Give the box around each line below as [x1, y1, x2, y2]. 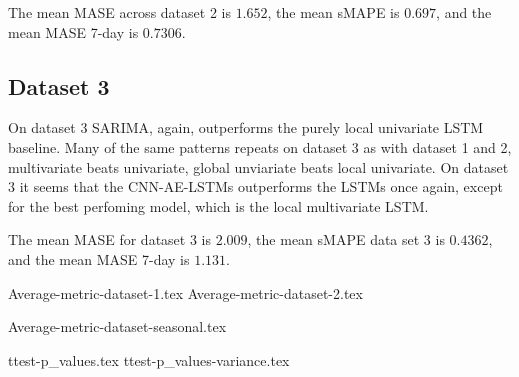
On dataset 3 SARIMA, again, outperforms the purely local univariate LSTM [8, 117, 484, 138]
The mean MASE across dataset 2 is [8, 2, 231, 22]
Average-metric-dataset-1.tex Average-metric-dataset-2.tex [8, 282, 363, 303]
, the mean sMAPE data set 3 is [247, 229, 445, 250]
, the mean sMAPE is [267, 2, 400, 22]
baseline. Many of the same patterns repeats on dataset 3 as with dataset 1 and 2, [8, 136, 512, 157]
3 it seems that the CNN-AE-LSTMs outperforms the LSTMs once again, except [8, 176, 503, 197]
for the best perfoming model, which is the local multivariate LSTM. [8, 195, 429, 216]
